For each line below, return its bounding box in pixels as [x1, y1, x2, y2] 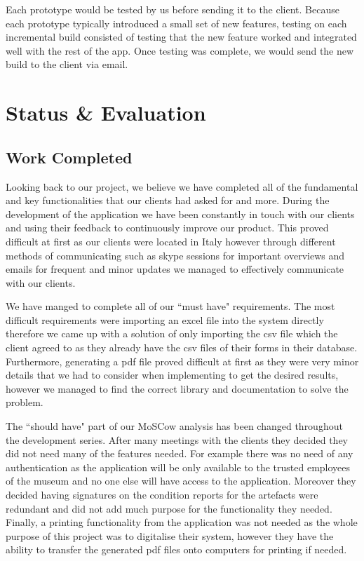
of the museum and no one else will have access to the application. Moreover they [6, 473, 356, 488]
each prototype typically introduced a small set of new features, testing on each [6, 15, 347, 30]
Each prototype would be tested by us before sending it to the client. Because [6, 2, 339, 16]
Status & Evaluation [6, 98, 206, 127]
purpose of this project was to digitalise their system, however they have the [6, 528, 334, 543]
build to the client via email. [6, 57, 128, 72]
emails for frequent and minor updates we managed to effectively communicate [6, 262, 344, 276]
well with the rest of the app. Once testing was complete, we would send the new [6, 43, 354, 58]
